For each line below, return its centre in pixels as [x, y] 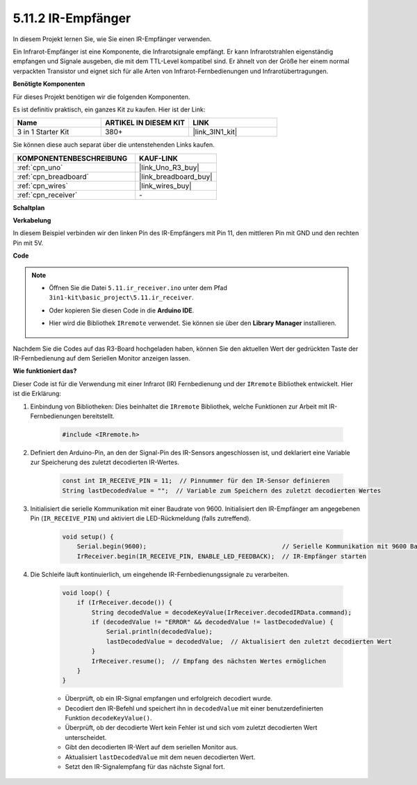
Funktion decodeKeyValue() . [108, 718]
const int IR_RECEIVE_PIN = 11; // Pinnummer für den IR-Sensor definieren [196, 481]
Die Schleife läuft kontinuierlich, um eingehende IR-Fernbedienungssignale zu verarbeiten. [160, 574]
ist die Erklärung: [37, 394]
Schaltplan [29, 207]
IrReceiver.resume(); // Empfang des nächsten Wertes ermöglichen [209, 661]
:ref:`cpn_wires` [43, 186]
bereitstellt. [98, 416]
